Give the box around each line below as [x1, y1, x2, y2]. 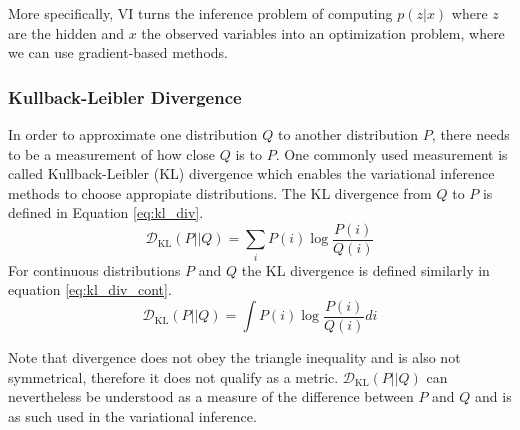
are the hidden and [8, 22, 124, 43]
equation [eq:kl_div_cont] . [8, 279, 172, 300]
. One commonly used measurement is [275, 143, 508, 164]
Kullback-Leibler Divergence [8, 84, 242, 109]
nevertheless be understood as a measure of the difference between [8, 386, 414, 407]
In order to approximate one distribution [8, 124, 258, 144]
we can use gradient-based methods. [8, 42, 228, 63]
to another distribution [277, 124, 419, 144]
